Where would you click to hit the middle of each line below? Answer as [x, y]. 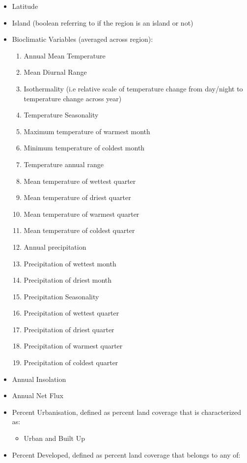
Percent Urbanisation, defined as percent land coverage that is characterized [126, 412]
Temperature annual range [64, 164]
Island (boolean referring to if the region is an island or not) [103, 22]
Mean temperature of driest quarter [77, 197]
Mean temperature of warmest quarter [82, 214]
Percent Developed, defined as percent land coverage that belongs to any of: [126, 454]
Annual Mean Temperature [65, 55]
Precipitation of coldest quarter [71, 362]
